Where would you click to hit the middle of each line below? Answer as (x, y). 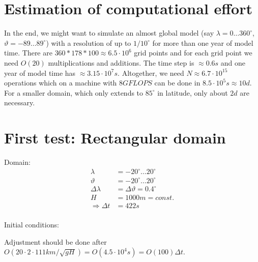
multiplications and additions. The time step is (121, 62)
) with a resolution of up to (89, 42)
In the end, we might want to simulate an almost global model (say (109, 33)
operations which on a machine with (61, 83)
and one (233, 62)
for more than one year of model (203, 42)
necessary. (20, 103)
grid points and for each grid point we (193, 53)
